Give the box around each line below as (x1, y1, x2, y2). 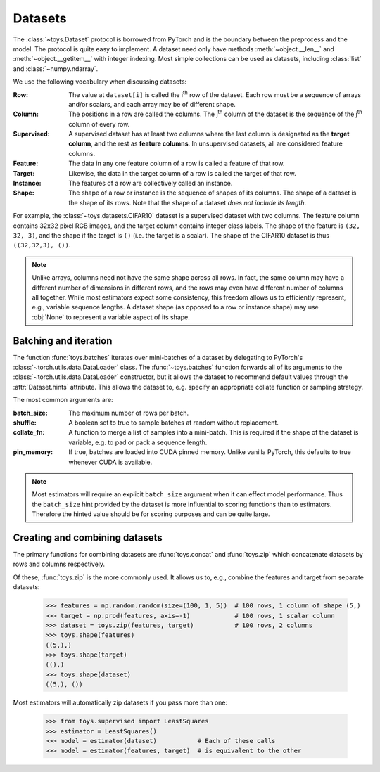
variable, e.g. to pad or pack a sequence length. (68, 438, 208, 446)
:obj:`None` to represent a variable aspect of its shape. (32, 313, 190, 321)
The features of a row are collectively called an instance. (68, 179, 233, 188)
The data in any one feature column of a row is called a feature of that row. (68, 159, 285, 168)
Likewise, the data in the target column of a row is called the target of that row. (68, 169, 296, 177)
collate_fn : (13, 428, 45, 437)
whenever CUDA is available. (68, 458, 153, 466)
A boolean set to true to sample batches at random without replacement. (68, 418, 279, 427)
